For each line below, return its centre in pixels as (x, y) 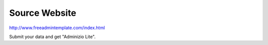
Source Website (43, 13)
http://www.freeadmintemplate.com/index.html (57, 28)
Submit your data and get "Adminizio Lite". (52, 37)
